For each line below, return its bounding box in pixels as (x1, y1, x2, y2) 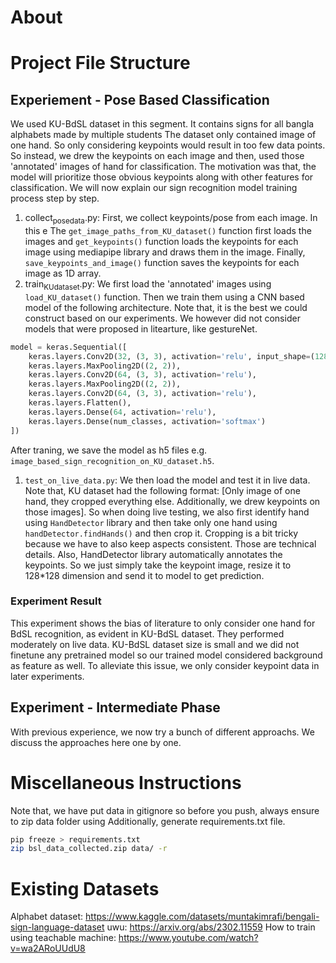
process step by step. (10, 192, 100, 205)
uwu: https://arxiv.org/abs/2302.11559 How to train (106, 921, 316, 933)
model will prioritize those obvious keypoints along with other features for (10, 171, 314, 183)
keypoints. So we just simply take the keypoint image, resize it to (24, 559, 292, 571)
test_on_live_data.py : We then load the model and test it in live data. (24, 474, 311, 486)
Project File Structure (10, 52, 191, 75)
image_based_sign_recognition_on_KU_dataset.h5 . (10, 454, 215, 466)
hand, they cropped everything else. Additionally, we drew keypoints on (24, 495, 321, 507)
